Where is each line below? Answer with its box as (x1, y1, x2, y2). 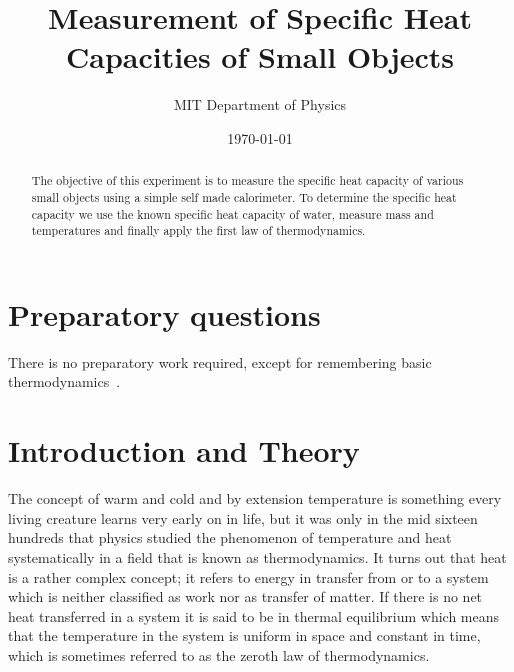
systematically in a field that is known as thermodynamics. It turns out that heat (8, 546, 507, 567)
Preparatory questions (8, 293, 321, 334)
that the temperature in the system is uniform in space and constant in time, (8, 625, 481, 646)
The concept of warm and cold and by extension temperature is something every (8, 488, 502, 509)
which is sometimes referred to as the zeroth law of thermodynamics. (8, 644, 430, 665)
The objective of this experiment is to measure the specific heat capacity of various (31, 172, 464, 189)
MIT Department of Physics (173, 94, 347, 115)
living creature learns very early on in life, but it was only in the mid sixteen (8, 507, 478, 528)
